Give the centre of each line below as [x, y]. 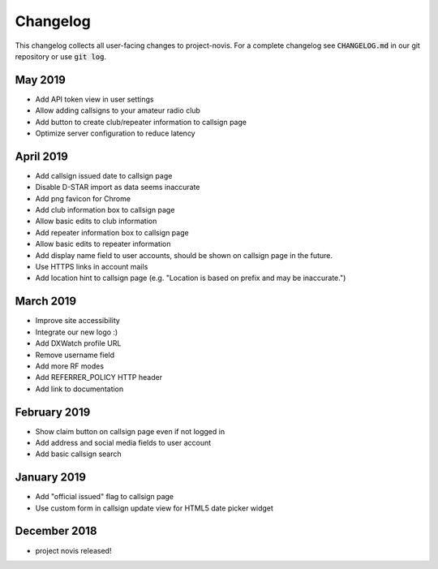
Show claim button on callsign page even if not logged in [130, 431]
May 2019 [41, 80]
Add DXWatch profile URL [78, 343]
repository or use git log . [61, 56]
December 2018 [56, 531]
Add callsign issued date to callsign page [104, 175]
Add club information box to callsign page [105, 210]
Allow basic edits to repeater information [103, 244]
